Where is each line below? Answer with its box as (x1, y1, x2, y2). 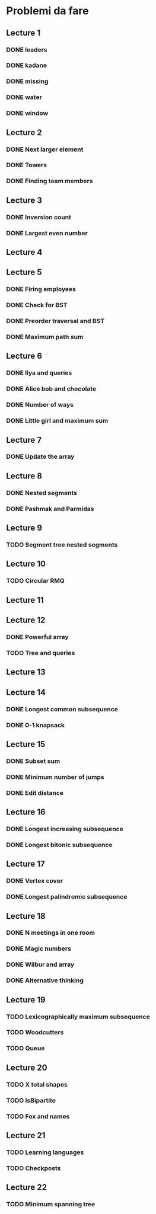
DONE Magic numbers (6, 944, 71, 953)
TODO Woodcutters (6, 1028, 64, 1037)
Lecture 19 (6, 995, 46, 1005)
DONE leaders (6, 46, 47, 54)
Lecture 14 (6, 687, 46, 697)
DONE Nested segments (6, 488, 77, 497)
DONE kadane (6, 61, 47, 69)
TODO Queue (6, 1044, 45, 1053)
